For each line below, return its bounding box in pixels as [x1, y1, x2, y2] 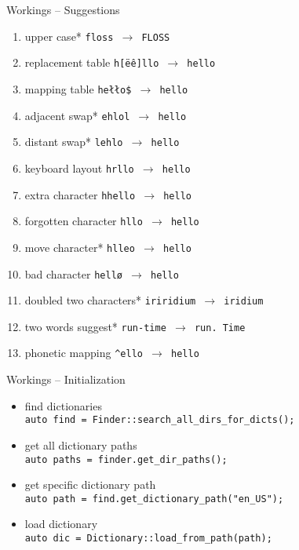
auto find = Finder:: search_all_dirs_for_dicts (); [24, 414, 295, 426]
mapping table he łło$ [24, 80, 132, 97]
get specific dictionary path [24, 476, 156, 493]
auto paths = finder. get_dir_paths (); [24, 453, 228, 465]
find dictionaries [24, 397, 102, 413]
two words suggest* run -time [24, 318, 166, 334]
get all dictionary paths [24, 436, 137, 453]
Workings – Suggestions [6, 2, 120, 17]
